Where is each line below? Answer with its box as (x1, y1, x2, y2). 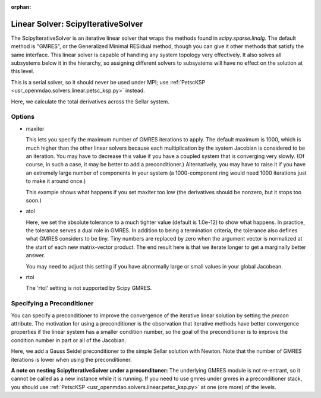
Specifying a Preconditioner (11, 299, 94, 308)
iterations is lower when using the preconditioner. (11, 356, 132, 363)
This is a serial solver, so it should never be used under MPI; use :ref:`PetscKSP (11, 78, 206, 86)
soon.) (26, 197, 42, 204)
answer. (26, 252, 46, 259)
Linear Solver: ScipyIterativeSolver (11, 18, 143, 29)
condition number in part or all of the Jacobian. (11, 336, 127, 344)
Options (11, 113, 35, 121)
